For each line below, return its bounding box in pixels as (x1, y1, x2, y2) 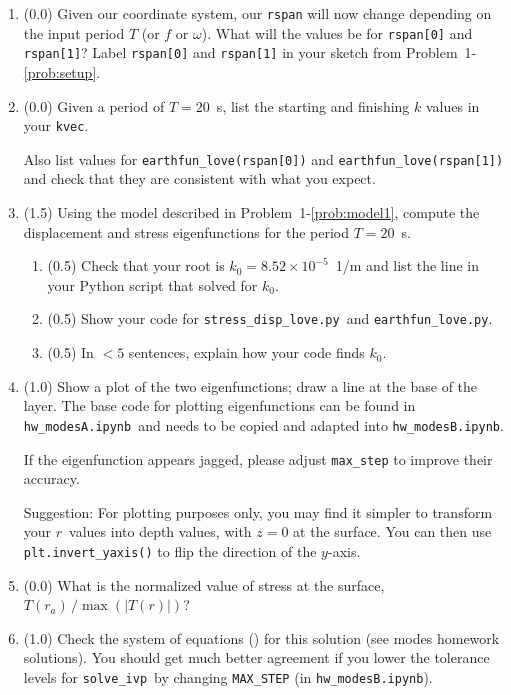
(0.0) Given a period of (23, 95, 165, 116)
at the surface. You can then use (293, 521, 492, 542)
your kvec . (23, 115, 89, 136)
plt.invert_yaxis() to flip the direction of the (23, 540, 317, 561)
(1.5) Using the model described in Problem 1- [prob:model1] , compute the (23, 202, 480, 223)
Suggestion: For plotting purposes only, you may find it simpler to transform (23, 501, 493, 522)
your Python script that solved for (47, 274, 258, 295)
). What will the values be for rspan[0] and (201, 22, 473, 43)
